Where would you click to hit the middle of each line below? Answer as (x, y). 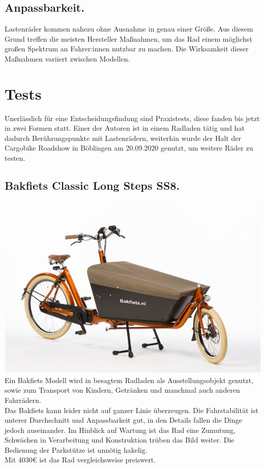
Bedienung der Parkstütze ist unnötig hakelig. (76, 449)
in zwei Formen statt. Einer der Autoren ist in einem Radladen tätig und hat (125, 128)
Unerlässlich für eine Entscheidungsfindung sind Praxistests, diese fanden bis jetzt (132, 118)
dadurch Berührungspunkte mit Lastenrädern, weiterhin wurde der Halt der (123, 138)
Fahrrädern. (23, 400)
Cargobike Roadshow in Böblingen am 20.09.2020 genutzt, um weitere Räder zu (129, 148)
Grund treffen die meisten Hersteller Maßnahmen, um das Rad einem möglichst (128, 38)
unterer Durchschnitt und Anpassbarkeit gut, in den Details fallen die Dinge (123, 420)
